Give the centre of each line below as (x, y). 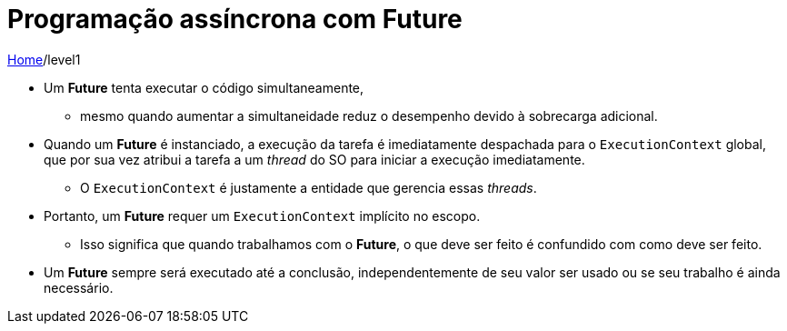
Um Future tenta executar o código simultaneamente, (204, 87)
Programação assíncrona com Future (235, 19)
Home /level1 (44, 59)
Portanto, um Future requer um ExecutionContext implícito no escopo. (262, 216)
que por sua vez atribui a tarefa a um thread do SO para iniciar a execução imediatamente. (314, 159)
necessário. (79, 287)
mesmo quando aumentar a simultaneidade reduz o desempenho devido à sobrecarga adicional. (369, 115)
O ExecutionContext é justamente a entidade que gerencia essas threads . (309, 187)
